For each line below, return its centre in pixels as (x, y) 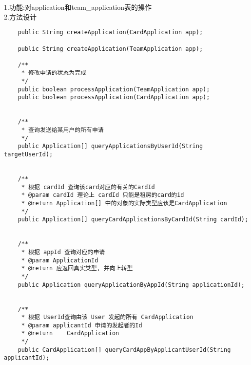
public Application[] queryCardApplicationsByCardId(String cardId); (133, 220)
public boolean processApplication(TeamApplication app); (114, 89)
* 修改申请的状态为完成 (54, 73)
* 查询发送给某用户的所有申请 (62, 130)
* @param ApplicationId (60, 260)
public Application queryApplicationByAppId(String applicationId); (131, 285)
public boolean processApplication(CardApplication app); (114, 97)
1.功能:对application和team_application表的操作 (78, 7)
